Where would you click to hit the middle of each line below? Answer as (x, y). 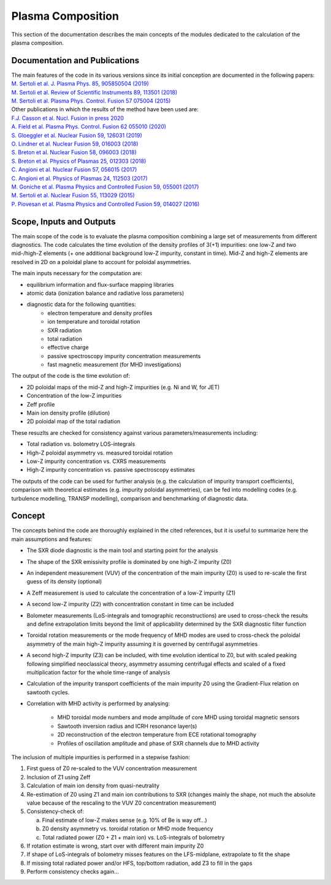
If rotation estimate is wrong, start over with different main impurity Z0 (115, 846)
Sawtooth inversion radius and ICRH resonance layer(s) (127, 726)
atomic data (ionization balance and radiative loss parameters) (105, 293)
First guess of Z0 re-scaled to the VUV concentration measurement (112, 768)
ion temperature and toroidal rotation (94, 322)
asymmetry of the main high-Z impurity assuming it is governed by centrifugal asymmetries (142, 644)
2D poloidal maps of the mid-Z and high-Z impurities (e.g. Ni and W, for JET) (123, 387)
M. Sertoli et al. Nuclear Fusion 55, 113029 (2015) (73, 195)
